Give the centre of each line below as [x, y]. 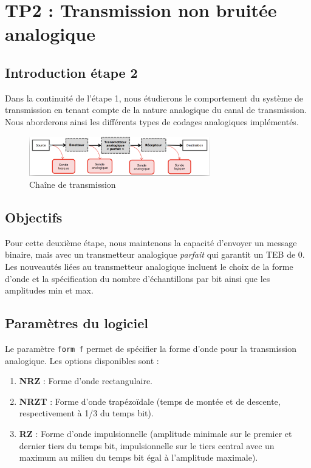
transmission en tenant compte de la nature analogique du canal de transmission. [156, 110]
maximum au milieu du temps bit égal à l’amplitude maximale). [138, 457]
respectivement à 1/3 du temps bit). [86, 413]
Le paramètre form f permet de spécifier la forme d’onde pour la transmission [151, 349]
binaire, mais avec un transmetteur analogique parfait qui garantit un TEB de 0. [155, 254]
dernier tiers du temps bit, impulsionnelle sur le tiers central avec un [147, 445]
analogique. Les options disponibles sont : [82, 360]
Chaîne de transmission [73, 184]
